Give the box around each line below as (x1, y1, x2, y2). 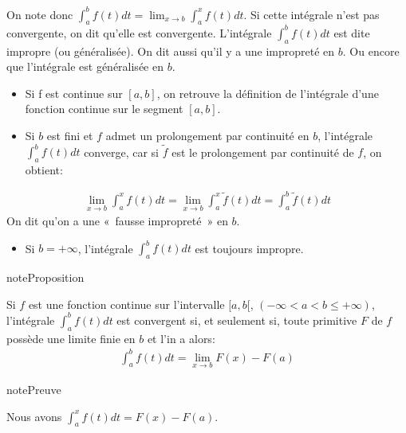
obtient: (25, 161, 63, 177)
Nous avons (6, 408, 62, 424)
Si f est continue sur (25, 84, 123, 101)
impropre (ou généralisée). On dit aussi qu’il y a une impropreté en (6, 42, 335, 59)
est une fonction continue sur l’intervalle (28, 295, 225, 312)
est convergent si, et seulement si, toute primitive (116, 311, 357, 328)
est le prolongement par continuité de (171, 143, 354, 160)
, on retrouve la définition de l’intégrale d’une (156, 84, 379, 101)
